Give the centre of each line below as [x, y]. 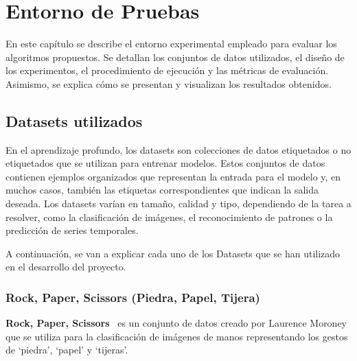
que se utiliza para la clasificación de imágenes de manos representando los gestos [177, 336]
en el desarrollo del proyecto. [66, 267]
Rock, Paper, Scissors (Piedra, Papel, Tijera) [133, 297]
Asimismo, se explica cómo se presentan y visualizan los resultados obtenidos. [169, 83]
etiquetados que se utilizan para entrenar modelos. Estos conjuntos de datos [165, 163]
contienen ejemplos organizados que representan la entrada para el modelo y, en [173, 176]
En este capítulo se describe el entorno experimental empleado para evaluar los [171, 44]
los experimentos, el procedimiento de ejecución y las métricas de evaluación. [167, 70]
